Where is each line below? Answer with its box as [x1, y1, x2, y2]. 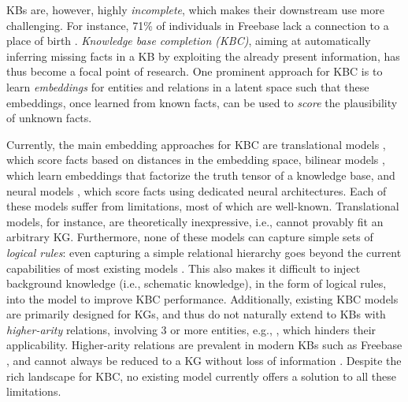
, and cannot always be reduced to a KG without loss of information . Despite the [6, 352, 402, 369]
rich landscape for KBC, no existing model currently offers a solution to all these [6, 367, 397, 384]
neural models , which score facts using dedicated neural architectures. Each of [6, 182, 387, 199]
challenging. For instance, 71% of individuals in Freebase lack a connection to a [6, 17, 389, 33]
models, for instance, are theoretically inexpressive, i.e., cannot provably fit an [6, 213, 384, 229]
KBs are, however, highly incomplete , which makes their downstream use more [6, 2, 384, 17]
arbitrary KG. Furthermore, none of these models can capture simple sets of [6, 229, 373, 245]
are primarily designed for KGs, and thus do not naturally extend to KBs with [6, 306, 386, 322]
